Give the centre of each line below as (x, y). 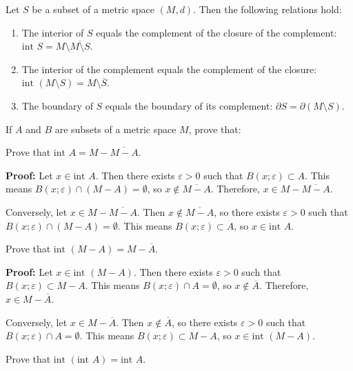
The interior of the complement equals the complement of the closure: (169, 69)
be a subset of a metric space (93, 9)
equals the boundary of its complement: (189, 105)
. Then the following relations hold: (268, 9)
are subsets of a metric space (115, 129)
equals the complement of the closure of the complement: (216, 32)
